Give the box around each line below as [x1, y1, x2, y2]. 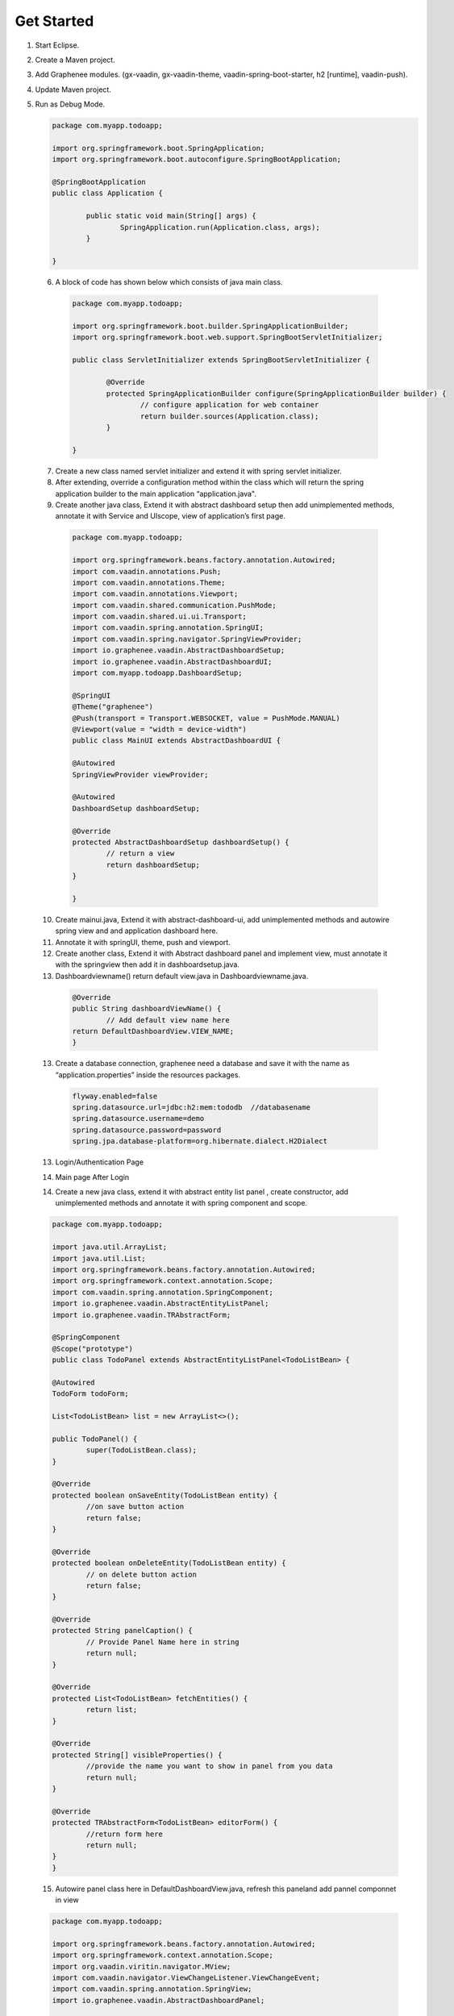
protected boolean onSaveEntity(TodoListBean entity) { [52, 1490, 278, 1500]
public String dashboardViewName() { [72, 1004, 222, 1014]
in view [55, 1895, 80, 1905]
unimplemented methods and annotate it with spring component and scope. [55, 1198, 308, 1208]
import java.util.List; [52, 1254, 147, 1263]
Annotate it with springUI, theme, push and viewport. [55, 937, 231, 947]
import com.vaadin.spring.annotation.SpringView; [52, 1985, 252, 1993]
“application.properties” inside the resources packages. [55, 1069, 241, 1080]
